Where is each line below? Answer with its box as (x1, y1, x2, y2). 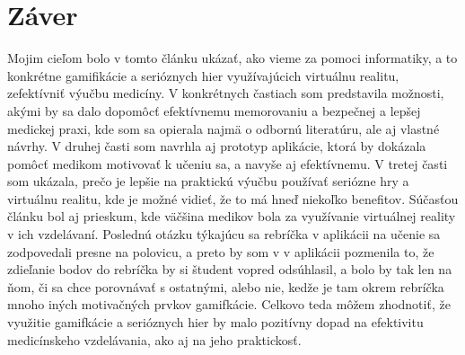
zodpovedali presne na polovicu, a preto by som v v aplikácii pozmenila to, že (7, 242, 434, 261)
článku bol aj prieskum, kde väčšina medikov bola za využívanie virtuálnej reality (7, 207, 456, 226)
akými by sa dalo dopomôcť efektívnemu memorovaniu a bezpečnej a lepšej (7, 101, 421, 120)
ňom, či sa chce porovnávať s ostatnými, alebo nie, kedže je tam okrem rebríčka (7, 277, 444, 296)
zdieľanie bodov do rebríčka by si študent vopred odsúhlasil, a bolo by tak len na (7, 260, 452, 279)
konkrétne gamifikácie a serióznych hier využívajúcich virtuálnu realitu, (7, 66, 399, 84)
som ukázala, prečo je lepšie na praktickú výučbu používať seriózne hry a (7, 172, 409, 191)
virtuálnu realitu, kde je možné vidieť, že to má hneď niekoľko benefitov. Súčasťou (7, 189, 459, 208)
